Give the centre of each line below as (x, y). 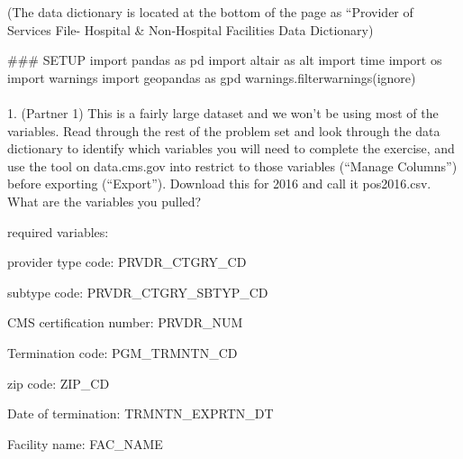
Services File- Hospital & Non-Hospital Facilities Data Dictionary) (191, 29)
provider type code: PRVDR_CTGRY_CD (127, 262)
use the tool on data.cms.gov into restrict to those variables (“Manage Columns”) (232, 165)
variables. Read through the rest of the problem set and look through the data (224, 130)
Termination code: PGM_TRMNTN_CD (123, 352)
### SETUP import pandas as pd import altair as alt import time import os (225, 60)
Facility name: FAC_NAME (85, 443)
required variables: (58, 231)
